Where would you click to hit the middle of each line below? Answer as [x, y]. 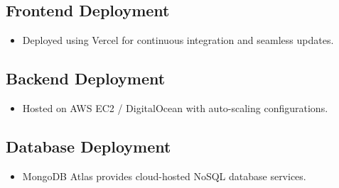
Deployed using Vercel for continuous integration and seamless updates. [178, 40]
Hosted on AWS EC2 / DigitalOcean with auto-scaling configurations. [175, 108]
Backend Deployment [86, 78]
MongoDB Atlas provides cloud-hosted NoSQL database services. [164, 176]
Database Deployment [88, 146]
